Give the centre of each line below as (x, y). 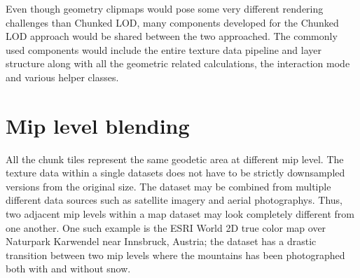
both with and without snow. (68, 269)
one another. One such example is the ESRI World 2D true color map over (166, 227)
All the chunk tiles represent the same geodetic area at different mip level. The (175, 159)
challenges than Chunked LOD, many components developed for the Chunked (172, 22)
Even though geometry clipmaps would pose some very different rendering (165, 8)
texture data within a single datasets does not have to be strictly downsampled (175, 173)
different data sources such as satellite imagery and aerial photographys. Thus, (174, 200)
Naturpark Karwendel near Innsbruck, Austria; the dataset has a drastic (161, 241)
